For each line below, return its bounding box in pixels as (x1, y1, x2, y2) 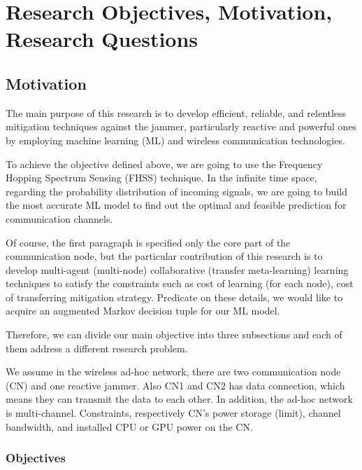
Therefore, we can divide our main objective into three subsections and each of (6, 327, 342, 342)
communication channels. (6, 211, 113, 226)
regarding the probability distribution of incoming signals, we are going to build (6, 184, 347, 198)
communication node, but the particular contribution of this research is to (6, 249, 323, 263)
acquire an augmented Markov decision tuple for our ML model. (6, 303, 280, 318)
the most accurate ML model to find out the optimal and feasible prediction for (6, 198, 347, 212)
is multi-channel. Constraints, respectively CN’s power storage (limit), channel (6, 406, 341, 420)
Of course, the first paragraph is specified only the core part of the (6, 235, 291, 249)
